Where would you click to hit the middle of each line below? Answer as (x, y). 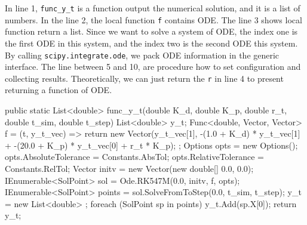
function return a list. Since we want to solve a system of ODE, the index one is (151, 31)
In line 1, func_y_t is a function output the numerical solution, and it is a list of (153, 8)
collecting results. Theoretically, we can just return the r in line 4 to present (144, 78)
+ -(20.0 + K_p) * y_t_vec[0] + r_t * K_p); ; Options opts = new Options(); (151, 145)
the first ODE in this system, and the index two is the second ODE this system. (151, 43)
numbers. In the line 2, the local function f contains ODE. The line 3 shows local (153, 19)
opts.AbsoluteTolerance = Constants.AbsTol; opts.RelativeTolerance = (134, 157)
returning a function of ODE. (59, 90)
